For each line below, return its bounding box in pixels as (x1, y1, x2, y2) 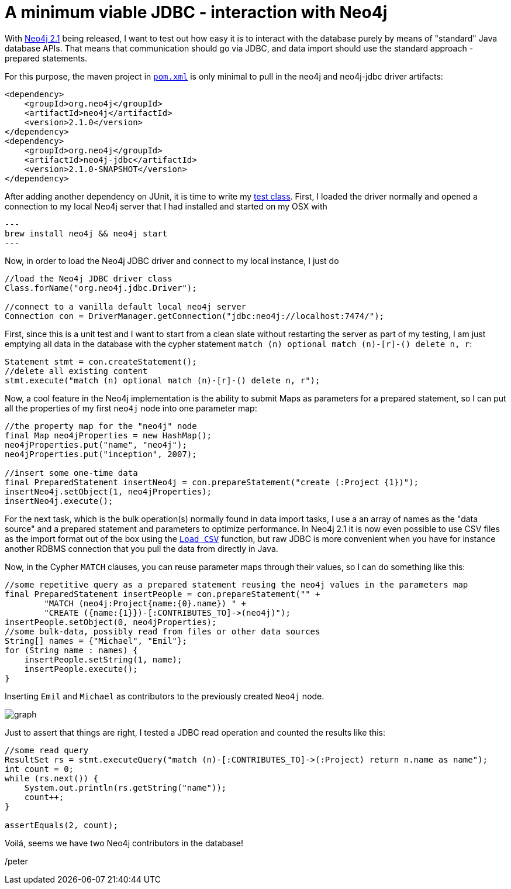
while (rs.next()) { (5, 773, 99, 783)
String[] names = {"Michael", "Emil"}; (5, 636, 187, 646)
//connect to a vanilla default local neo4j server (5, 301, 247, 311)
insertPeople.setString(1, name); (24, 654, 182, 664)
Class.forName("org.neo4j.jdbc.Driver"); (5, 283, 197, 293)
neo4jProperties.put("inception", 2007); (5, 449, 197, 459)
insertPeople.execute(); (24, 664, 138, 674)
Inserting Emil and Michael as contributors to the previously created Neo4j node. (5, 691, 324, 701)
